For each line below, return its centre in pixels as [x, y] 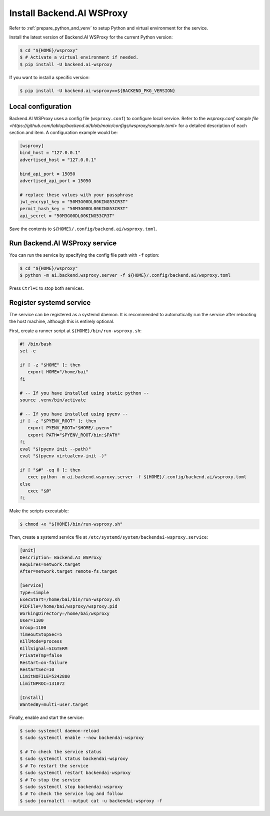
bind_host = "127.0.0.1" [50, 153]
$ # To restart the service [54, 766]
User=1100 [32, 621]
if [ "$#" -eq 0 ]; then [50, 470]
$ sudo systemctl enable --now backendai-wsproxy [82, 738]
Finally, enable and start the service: [47, 717]
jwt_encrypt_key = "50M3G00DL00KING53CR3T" [74, 202]
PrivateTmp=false [41, 656]
